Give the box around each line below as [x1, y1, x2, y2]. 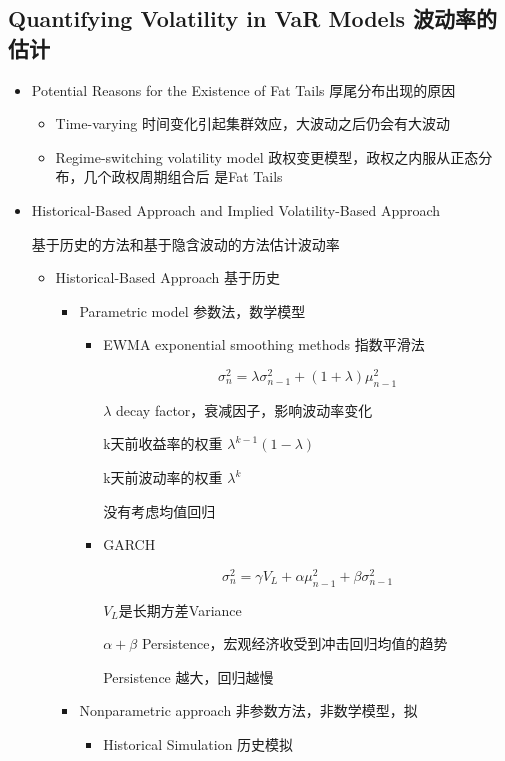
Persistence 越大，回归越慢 [103, 666, 274, 687]
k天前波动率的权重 [103, 467, 223, 487]
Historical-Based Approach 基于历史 [55, 267, 281, 288]
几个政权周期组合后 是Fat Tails [83, 166, 283, 187]
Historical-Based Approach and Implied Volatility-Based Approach [31, 199, 441, 220]
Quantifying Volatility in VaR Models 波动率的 [8, 3, 497, 34]
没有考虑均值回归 [103, 500, 216, 521]
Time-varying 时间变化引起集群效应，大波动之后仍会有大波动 [55, 113, 450, 134]
